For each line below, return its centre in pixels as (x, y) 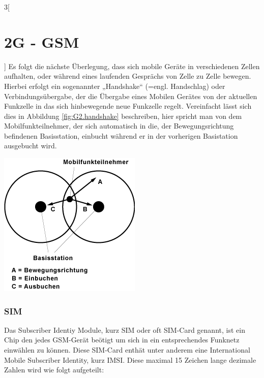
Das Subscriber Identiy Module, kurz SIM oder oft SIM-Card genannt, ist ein (125, 329)
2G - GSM (42, 41)
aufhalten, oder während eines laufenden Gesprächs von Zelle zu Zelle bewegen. (128, 76)
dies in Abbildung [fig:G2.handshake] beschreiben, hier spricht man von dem (123, 116)
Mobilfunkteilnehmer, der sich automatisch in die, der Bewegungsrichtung (119, 126)
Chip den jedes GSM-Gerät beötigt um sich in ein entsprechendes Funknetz (122, 340)
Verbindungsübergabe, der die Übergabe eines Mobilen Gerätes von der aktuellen (131, 96)
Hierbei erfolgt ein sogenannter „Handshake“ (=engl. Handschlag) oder (115, 86)
